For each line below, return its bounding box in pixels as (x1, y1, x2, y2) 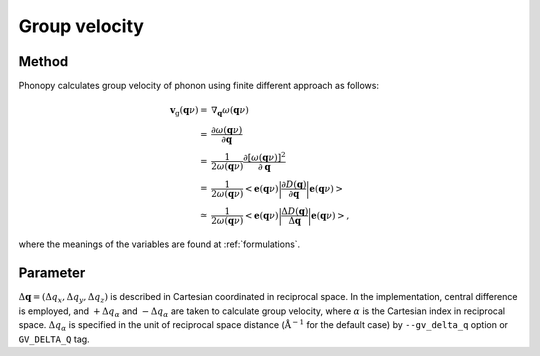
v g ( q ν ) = (170, 105, 209, 119)
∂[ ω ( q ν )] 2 (243, 150, 286, 163)
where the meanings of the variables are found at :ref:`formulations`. (18, 238, 301, 250)
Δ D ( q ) (281, 205, 309, 217)
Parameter (18, 265, 86, 282)
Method (18, 53, 69, 70)
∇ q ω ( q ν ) (211, 105, 249, 119)
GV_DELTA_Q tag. (18, 333, 90, 345)
